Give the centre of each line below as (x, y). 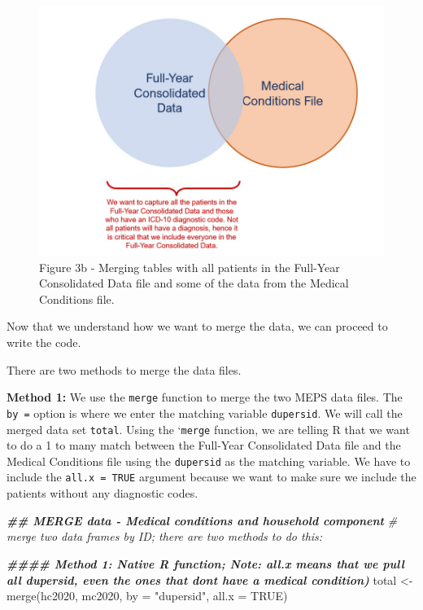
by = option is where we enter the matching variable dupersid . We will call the (205, 413)
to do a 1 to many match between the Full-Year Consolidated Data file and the (204, 445)
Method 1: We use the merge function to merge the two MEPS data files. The (205, 397)
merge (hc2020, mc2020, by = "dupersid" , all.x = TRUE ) (147, 596)
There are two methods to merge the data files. (124, 369)
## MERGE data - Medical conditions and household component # (202, 520)
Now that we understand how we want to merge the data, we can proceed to (197, 326)
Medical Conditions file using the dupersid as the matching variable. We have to (209, 461)
